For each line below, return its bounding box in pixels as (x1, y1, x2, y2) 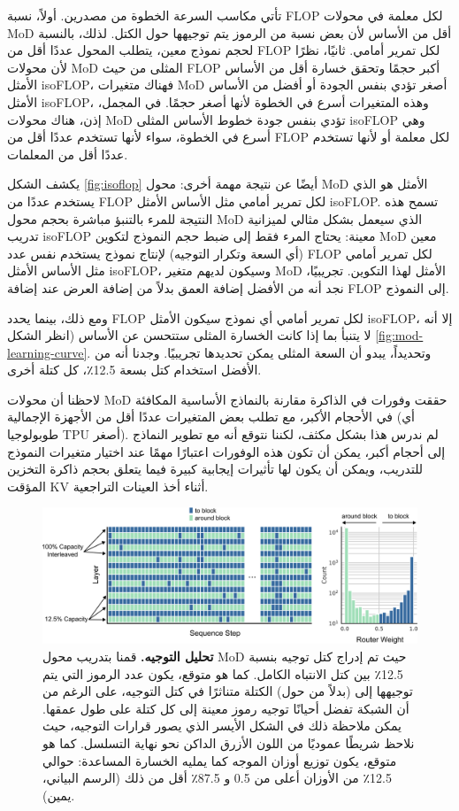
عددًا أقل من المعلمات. (7, 144, 128, 163)
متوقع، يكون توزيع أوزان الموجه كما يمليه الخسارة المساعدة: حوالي (42, 751, 397, 769)
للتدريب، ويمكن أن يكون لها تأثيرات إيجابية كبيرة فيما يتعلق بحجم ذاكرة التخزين (7, 460, 424, 478)
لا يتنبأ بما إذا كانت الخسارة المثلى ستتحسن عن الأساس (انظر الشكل (7, 326, 371, 344)
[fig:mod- (375, 326, 424, 344)
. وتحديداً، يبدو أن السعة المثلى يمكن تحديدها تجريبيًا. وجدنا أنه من (87, 343, 432, 361)
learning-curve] (7, 343, 88, 361)
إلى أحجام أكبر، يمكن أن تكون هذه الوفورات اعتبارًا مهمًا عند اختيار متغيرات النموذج (7, 442, 446, 460)
